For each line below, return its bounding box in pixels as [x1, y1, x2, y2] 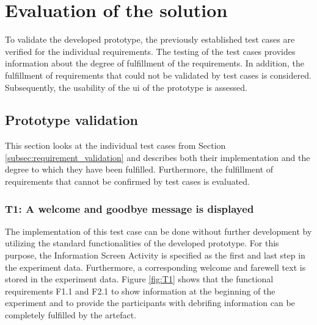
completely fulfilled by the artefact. [5, 309, 137, 321]
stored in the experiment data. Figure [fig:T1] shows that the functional [5, 273, 274, 285]
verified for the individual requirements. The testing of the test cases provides [5, 45, 296, 57]
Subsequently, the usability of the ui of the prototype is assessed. [5, 80, 247, 93]
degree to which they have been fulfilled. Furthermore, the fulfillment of [5, 163, 274, 176]
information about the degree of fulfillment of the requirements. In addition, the [5, 57, 304, 70]
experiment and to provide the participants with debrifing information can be [5, 296, 295, 309]
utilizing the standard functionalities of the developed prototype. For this [5, 237, 279, 249]
